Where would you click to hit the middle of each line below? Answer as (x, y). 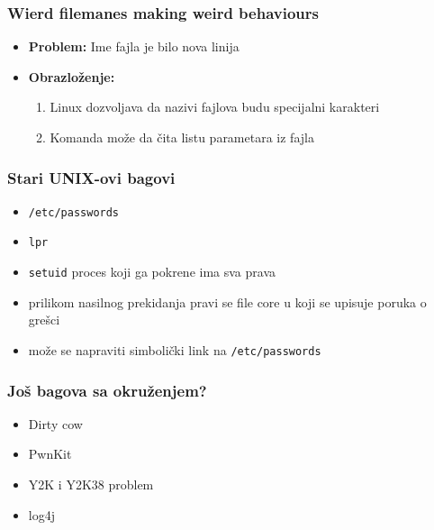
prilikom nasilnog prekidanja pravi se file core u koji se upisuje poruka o (227, 302)
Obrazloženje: (72, 76)
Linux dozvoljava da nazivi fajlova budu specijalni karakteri (215, 107)
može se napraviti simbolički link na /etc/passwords (175, 349)
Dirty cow (55, 423)
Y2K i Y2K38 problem (91, 484)
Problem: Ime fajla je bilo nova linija (134, 46)
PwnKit (50, 454)
